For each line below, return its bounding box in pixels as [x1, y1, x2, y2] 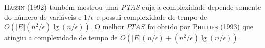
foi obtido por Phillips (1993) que [147, 21, 253, 32]
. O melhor [90, 21, 124, 32]
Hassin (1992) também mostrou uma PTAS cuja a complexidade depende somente [4, 2, 261, 12]
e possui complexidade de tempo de [96, 11, 207, 22]
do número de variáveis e [4, 11, 82, 22]
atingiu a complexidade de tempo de [4, 32, 118, 43]
